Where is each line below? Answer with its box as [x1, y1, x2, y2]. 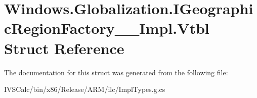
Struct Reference [4, 37, 124, 58]
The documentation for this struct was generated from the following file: [4, 67, 228, 77]
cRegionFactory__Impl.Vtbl [4, 18, 209, 38]
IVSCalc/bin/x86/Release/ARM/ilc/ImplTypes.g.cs [4, 84, 165, 94]
